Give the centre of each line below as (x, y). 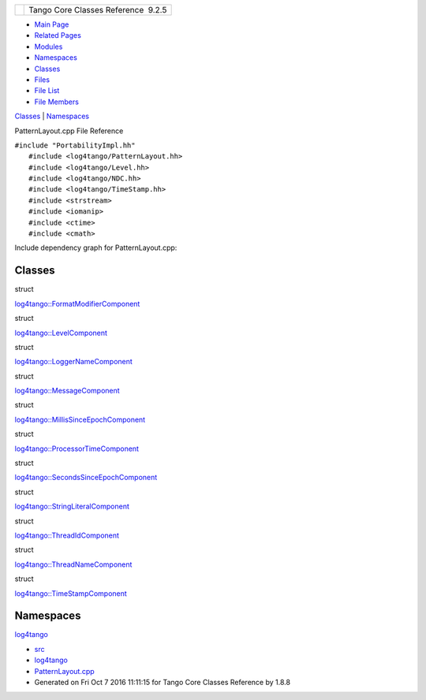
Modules (49, 47)
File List (47, 91)
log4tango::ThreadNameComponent (73, 564)
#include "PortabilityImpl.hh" (75, 145)
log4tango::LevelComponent (61, 333)
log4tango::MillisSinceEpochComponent (80, 419)
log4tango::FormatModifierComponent (77, 303)
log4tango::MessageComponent (67, 391)
